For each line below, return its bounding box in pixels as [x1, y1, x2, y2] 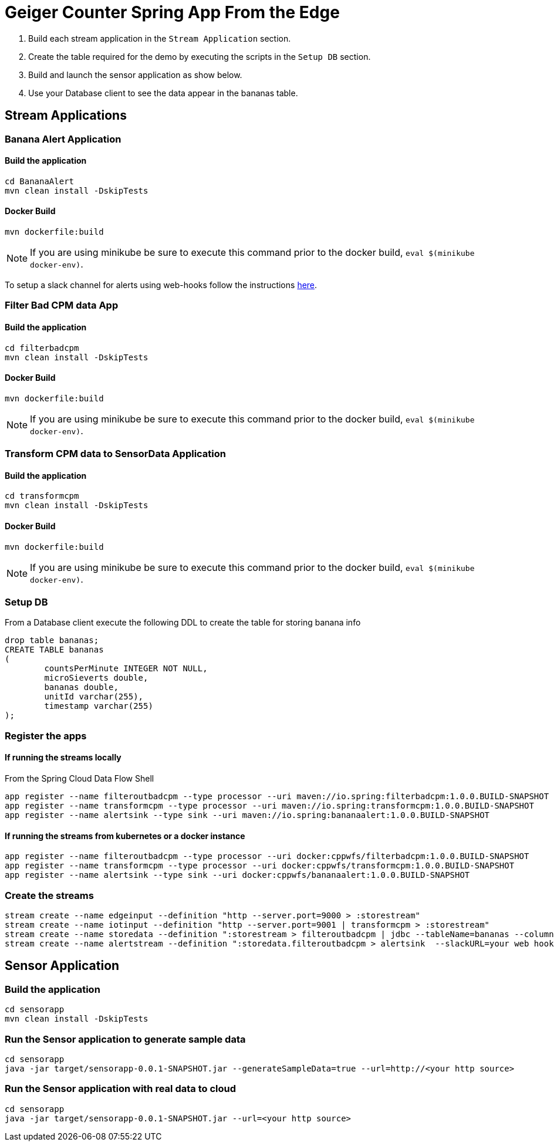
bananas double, [44, 682, 119, 692]
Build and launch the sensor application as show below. [28, 69, 242, 80]
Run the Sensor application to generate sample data [5, 1033, 246, 1045]
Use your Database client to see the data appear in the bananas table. [28, 87, 298, 98]
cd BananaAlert [5, 176, 75, 186]
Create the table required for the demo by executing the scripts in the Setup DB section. [28, 51, 371, 62]
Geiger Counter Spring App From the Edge [5, 2, 340, 22]
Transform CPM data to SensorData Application [5, 448, 227, 460]
